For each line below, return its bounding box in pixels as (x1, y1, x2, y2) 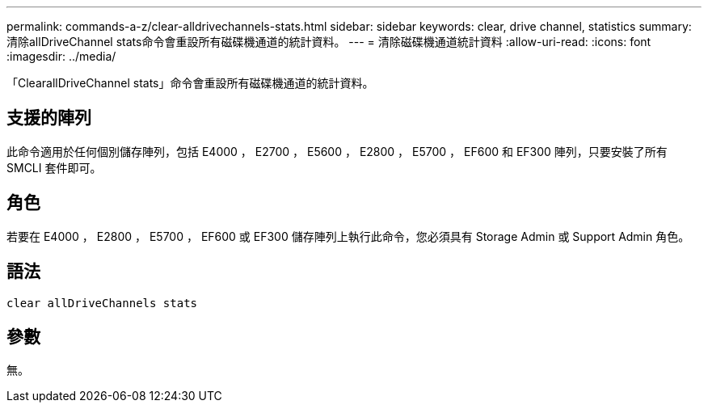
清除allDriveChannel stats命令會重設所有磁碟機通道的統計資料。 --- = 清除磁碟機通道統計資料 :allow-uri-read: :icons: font (6, 35, 651, 48)
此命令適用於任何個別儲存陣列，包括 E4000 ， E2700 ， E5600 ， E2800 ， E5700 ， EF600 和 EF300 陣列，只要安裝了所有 (6, 144, 668, 158)
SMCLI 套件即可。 (6, 160, 102, 175)
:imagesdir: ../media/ (6, 49, 116, 63)
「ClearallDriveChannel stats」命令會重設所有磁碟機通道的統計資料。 (6, 76, 374, 90)
